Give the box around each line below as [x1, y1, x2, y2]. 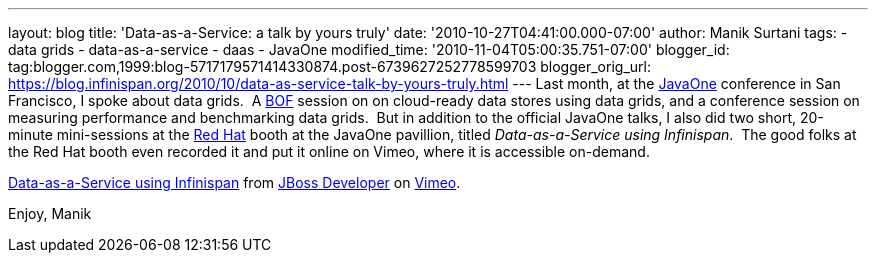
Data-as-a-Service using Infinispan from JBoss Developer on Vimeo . [8, 174, 461, 191]
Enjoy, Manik [8, 205, 92, 222]
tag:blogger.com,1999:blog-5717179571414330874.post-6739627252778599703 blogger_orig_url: [8, 58, 651, 75]
